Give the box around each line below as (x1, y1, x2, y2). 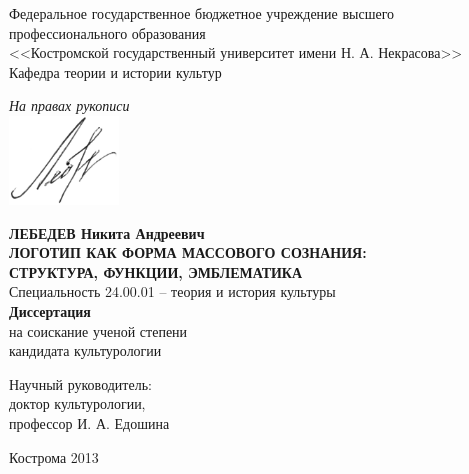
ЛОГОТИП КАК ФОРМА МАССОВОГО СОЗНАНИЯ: (9, 242, 367, 263)
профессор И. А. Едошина (9, 412, 170, 433)
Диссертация (9, 300, 91, 321)
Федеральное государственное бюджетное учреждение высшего (9, 3, 395, 23)
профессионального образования (9, 22, 206, 43)
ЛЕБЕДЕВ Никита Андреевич (9, 222, 205, 243)
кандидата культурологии (9, 340, 162, 361)
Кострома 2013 (9, 446, 99, 467)
